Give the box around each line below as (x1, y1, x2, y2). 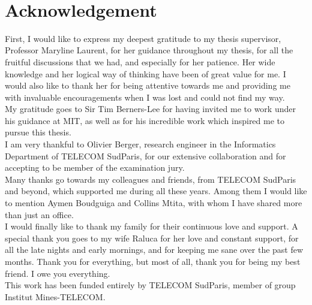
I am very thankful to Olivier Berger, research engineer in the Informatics (5, 138, 276, 150)
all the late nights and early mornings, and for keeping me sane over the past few (5, 243, 304, 256)
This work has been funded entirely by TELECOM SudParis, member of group (5, 279, 296, 291)
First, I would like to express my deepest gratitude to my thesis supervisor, (5, 32, 281, 44)
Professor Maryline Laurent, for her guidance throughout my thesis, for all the (5, 44, 293, 56)
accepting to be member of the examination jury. (5, 161, 185, 174)
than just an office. (5, 208, 74, 221)
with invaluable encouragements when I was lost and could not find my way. (5, 90, 285, 103)
